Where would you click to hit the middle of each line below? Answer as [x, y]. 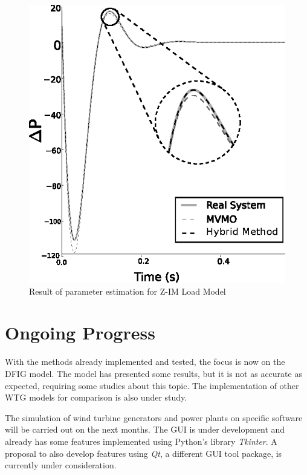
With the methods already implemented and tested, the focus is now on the [145, 362]
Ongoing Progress [80, 332]
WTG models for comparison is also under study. [96, 397]
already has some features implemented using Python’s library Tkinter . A [141, 441]
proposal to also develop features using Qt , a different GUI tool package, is [144, 453]
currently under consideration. [61, 465]
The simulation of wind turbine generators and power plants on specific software [154, 417]
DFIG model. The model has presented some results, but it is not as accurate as [153, 373]
